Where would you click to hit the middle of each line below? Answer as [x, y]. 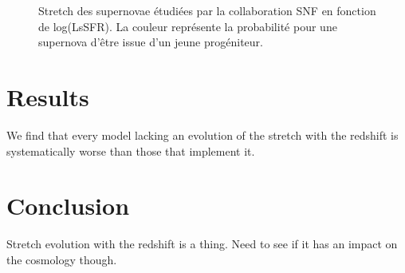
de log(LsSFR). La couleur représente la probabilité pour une [188, 26]
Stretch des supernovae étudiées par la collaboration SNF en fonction [207, 10]
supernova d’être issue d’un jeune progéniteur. [151, 42]
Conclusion [68, 206]
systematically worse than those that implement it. [131, 150]
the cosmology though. [62, 259]
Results [48, 96]
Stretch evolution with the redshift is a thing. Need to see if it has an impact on [202, 244]
